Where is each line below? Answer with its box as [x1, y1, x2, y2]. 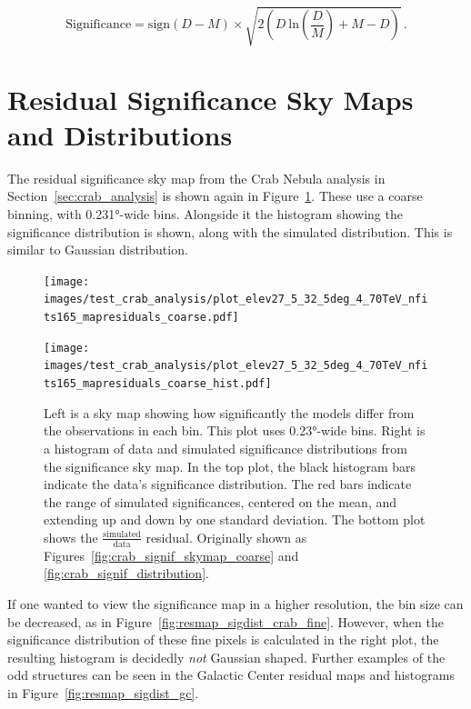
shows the [44, 527, 98, 546]
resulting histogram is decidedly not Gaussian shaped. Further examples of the [7, 647, 446, 666]
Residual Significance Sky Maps [7, 80, 414, 117]
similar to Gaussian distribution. [7, 240, 188, 259]
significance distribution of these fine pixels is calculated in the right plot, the [7, 630, 439, 649]
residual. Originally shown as [145, 527, 307, 546]
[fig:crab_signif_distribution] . [44, 564, 209, 583]
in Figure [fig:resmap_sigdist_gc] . [7, 683, 199, 702]
